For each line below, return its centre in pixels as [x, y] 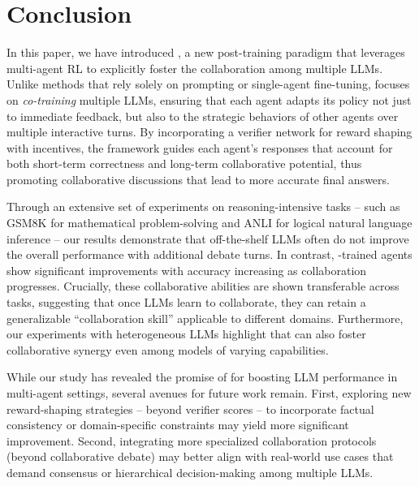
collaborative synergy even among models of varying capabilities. [168, 349]
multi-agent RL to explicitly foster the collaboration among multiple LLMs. [195, 68]
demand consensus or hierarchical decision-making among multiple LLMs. [190, 472]
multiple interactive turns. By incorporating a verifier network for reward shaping [209, 132]
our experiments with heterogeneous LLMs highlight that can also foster [186, 334]
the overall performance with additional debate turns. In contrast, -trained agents [209, 254]
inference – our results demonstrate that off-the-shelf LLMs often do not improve [208, 238]
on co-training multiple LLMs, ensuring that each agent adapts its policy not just [209, 99]
